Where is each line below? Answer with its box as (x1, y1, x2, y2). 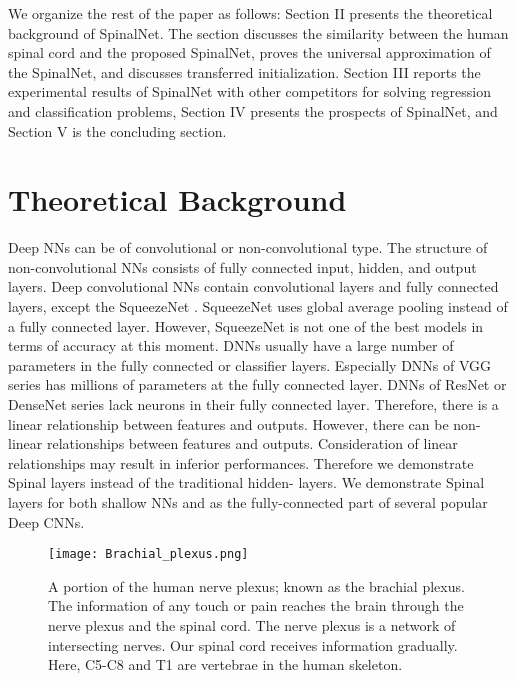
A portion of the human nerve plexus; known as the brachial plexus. (48, 575, 465, 596)
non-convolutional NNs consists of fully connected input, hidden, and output (8, 256, 477, 277)
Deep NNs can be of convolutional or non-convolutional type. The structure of (8, 237, 488, 258)
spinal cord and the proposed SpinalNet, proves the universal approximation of (8, 42, 491, 63)
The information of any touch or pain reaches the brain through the (48, 595, 464, 616)
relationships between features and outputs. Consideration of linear (46, 433, 458, 454)
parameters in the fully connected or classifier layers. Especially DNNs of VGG (8, 354, 492, 375)
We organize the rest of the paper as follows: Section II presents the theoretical (8, 3, 493, 23)
